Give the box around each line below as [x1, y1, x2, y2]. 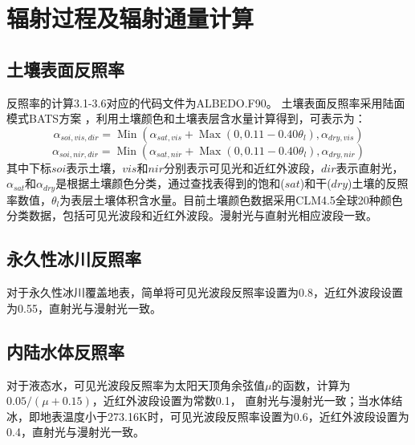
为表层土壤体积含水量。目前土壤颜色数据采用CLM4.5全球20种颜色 [59, 191, 403, 208]
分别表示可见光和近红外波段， [164, 159, 322, 176]
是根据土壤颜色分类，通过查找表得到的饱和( [55, 175, 285, 192]
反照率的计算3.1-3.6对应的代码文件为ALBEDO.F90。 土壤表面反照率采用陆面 [6, 94, 405, 111]
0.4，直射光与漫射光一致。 [6, 423, 144, 440]
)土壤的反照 [348, 175, 409, 192]
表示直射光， [336, 159, 404, 176]
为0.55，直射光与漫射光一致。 [6, 299, 161, 316]
